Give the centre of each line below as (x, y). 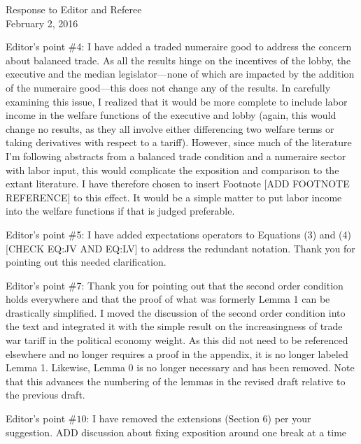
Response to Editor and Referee (74, 9)
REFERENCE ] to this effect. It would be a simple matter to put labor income (174, 197)
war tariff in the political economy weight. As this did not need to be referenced (177, 340)
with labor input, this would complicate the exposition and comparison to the (172, 170)
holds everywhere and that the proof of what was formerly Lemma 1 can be (168, 299)
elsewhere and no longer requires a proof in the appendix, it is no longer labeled (177, 353)
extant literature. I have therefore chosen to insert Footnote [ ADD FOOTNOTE (178, 184)
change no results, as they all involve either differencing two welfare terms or (170, 128)
